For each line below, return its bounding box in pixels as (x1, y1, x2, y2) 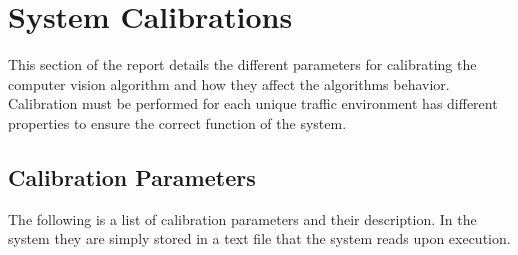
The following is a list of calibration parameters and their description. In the (8, 208, 477, 229)
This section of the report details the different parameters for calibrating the (8, 54, 477, 75)
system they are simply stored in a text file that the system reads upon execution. (8, 228, 511, 249)
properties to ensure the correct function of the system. (8, 112, 347, 133)
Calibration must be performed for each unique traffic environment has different (8, 93, 498, 114)
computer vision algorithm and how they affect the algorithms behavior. (8, 73, 450, 94)
